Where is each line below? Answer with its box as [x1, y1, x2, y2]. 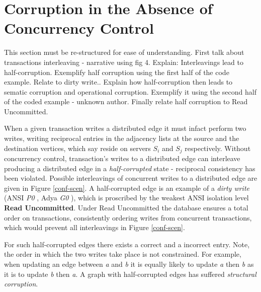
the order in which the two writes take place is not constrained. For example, [4, 249, 241, 259]
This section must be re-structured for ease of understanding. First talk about [4, 47, 244, 57]
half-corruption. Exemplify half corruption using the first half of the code [4, 66, 229, 77]
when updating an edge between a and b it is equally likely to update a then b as [4, 259, 254, 269]
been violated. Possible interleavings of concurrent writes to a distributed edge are [4, 173, 257, 183]
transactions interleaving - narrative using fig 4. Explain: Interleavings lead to [4, 56, 243, 67]
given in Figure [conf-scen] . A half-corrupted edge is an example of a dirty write [4, 182, 249, 193]
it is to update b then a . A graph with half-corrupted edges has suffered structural [4, 268, 256, 279]
